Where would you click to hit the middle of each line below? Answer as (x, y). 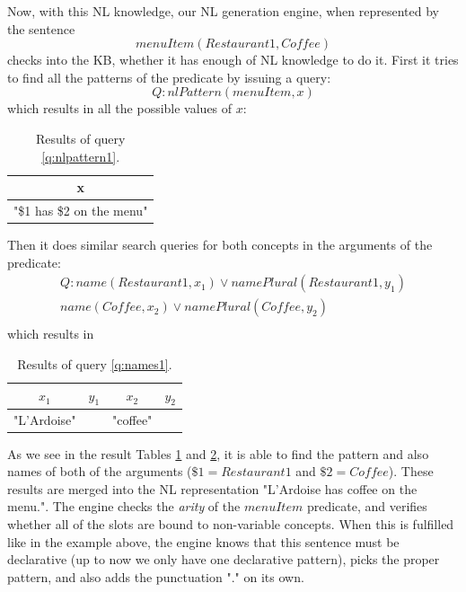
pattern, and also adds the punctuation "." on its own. (156, 576)
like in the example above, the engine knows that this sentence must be (203, 541)
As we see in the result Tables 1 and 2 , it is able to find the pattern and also (218, 453)
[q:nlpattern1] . (81, 156)
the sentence (41, 28)
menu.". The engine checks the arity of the (124, 506)
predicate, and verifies (367, 506)
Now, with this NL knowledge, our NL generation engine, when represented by (223, 11)
